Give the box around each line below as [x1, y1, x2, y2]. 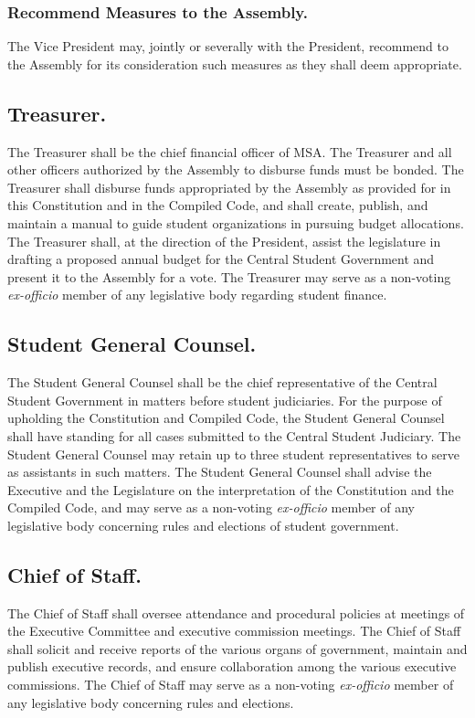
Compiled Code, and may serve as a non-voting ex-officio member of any [7, 498, 415, 517]
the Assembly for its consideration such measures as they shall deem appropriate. [7, 54, 462, 73]
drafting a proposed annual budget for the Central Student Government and [7, 249, 435, 269]
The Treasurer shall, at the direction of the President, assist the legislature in [7, 231, 441, 250]
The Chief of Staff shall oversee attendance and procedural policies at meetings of [7, 603, 465, 622]
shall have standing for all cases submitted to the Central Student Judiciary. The [7, 426, 461, 445]
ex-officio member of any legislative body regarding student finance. [7, 285, 387, 304]
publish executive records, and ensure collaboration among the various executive [7, 657, 457, 676]
